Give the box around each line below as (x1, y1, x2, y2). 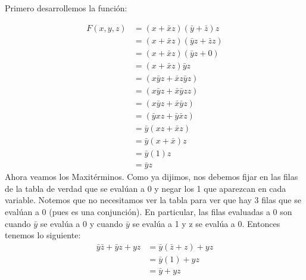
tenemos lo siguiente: (5, 229, 81, 241)
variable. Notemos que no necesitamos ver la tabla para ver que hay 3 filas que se (5, 194, 301, 206)
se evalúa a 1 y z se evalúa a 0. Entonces (132, 217, 280, 229)
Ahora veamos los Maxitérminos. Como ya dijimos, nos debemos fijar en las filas (5, 170, 298, 183)
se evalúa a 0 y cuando (40, 217, 123, 229)
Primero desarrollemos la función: (5, 2, 127, 14)
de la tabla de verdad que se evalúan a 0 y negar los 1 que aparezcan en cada (5, 182, 286, 194)
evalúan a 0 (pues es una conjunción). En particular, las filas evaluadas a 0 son (5, 205, 292, 217)
